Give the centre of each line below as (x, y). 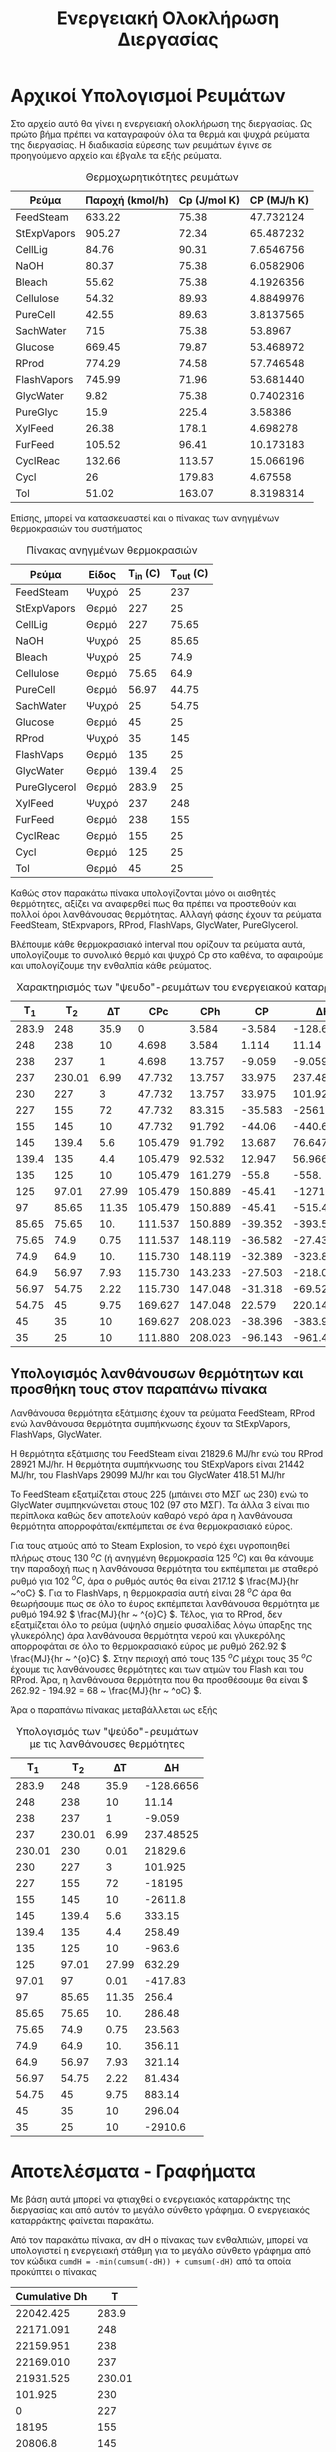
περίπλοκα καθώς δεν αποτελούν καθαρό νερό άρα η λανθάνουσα (151, 1516)
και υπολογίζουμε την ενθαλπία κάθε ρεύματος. (111, 966)
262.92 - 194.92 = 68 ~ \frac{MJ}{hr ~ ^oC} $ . (106, 1690)
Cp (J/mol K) (209, 200)
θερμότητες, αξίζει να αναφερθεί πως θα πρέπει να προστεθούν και (153, 904)
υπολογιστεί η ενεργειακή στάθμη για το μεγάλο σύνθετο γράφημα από (161, 2250)
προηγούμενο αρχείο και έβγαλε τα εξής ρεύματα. (116, 155)
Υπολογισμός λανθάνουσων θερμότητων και (157, 1373)
